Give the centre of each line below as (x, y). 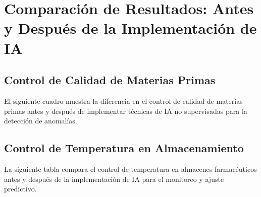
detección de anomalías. (41, 121)
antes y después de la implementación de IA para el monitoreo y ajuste (114, 179)
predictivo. (20, 189)
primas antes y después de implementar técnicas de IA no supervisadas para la (126, 111)
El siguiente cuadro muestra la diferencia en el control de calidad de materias (123, 101)
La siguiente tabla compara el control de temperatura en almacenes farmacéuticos (130, 169)
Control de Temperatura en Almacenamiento (124, 148)
